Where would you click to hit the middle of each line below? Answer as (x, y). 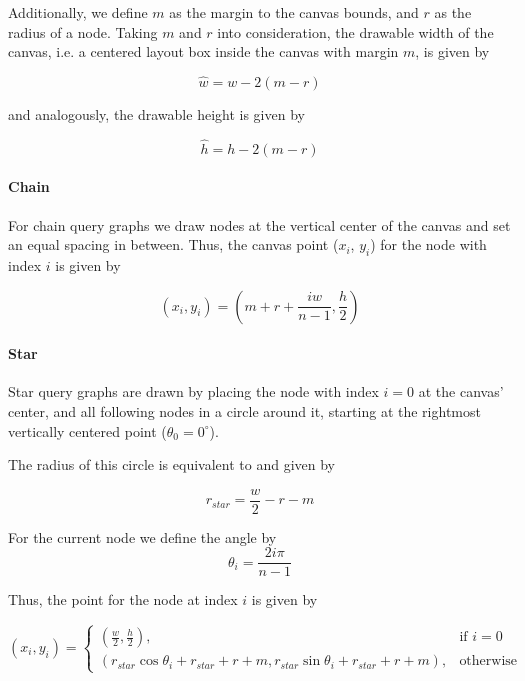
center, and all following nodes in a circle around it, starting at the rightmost (244, 410)
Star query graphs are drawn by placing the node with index (193, 391)
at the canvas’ (461, 391)
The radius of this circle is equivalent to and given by (171, 464)
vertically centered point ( (87, 430)
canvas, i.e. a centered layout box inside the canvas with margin (203, 51)
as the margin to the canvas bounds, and (294, 12)
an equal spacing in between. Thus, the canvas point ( (173, 244)
